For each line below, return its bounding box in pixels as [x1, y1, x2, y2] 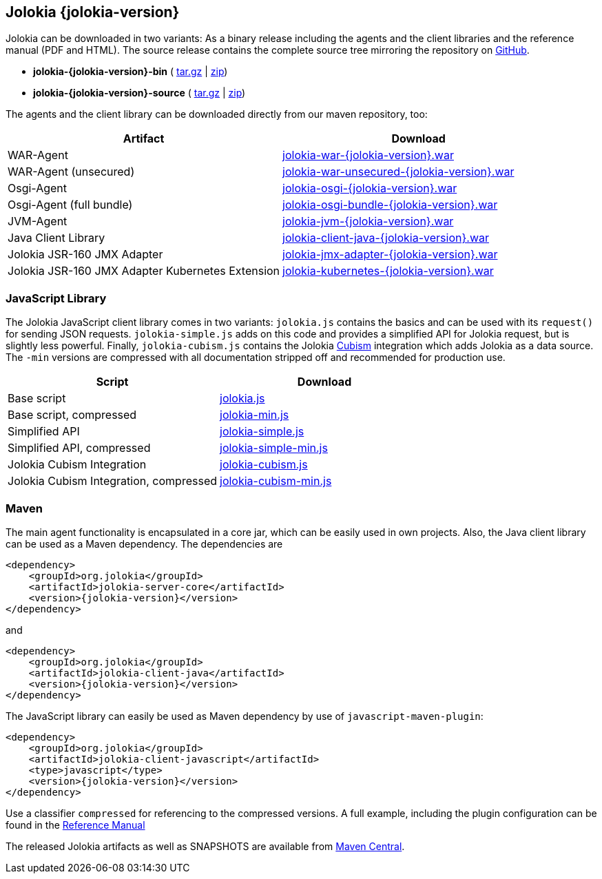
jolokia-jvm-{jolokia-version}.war [282, 214, 454, 229]
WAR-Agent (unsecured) [8, 165, 135, 179]
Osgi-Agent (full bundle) [8, 198, 133, 212]
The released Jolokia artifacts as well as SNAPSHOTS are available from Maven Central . [6, 840, 405, 852]
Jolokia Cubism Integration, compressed [8, 474, 218, 488]
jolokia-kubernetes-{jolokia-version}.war [282, 264, 494, 278]
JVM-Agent [8, 214, 68, 229]
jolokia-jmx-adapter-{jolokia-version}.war [282, 247, 498, 262]
